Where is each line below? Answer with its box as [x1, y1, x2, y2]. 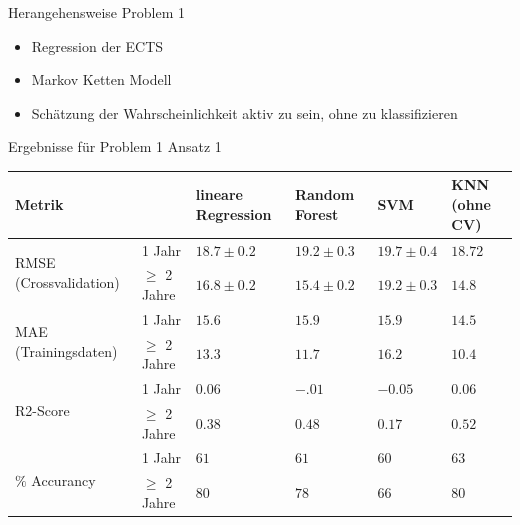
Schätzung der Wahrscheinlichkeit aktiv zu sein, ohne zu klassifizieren [31, 102, 458, 123]
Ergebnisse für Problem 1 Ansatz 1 [8, 136, 222, 157]
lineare [195, 184, 243, 205]
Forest [294, 203, 339, 224]
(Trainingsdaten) [15, 340, 118, 361]
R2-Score [15, 400, 70, 421]
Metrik [15, 194, 64, 215]
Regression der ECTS [31, 35, 164, 56]
